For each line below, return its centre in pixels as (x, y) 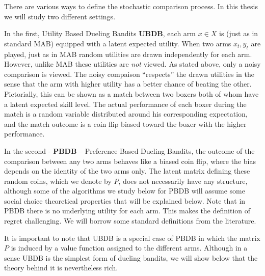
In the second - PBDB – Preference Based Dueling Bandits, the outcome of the (129, 150)
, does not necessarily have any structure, (183, 181)
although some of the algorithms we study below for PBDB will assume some (125, 191)
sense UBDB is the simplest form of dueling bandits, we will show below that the (131, 257)
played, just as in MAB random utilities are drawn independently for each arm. (128, 54)
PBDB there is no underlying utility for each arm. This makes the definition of (127, 211)
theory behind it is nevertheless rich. (61, 268)
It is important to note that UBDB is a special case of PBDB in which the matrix (132, 238)
